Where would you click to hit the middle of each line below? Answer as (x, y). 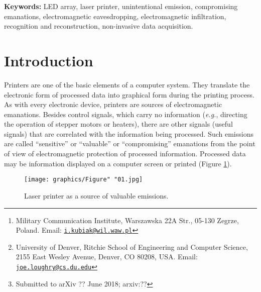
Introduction (49, 60)
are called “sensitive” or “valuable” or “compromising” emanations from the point (130, 143)
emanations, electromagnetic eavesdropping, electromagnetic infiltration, (115, 16)
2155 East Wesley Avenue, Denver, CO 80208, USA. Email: (107, 257)
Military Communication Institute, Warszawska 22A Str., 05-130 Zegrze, (127, 220)
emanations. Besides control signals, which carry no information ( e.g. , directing (126, 114)
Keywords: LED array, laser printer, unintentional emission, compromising (121, 6)
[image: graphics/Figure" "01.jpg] (84, 180)
